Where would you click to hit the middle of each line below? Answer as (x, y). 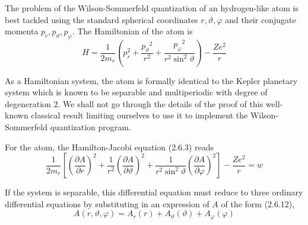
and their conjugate (261, 19)
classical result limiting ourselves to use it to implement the (139, 115)
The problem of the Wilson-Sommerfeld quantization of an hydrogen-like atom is (152, 8)
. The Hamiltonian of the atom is (132, 31)
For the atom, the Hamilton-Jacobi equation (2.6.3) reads (109, 147)
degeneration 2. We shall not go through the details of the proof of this (134, 103)
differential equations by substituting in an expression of (107, 203)
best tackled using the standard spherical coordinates (101, 19)
